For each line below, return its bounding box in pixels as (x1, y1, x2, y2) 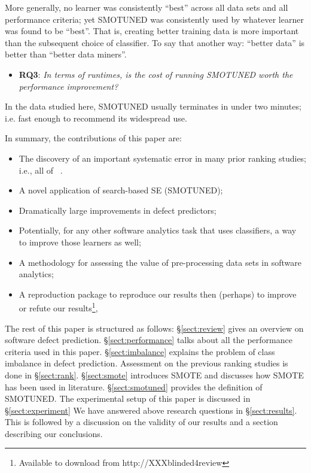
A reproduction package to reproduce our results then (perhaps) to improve (19, 287, 297, 300)
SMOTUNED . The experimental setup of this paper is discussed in (5, 392, 251, 405)
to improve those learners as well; (19, 235, 141, 248)
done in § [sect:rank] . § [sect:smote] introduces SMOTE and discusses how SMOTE (5, 368, 304, 381)
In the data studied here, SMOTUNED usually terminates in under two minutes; (5, 100, 301, 113)
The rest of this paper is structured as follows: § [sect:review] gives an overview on (5, 322, 304, 334)
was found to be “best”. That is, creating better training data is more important (5, 25, 299, 37)
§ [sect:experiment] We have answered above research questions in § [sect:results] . (5, 404, 297, 416)
